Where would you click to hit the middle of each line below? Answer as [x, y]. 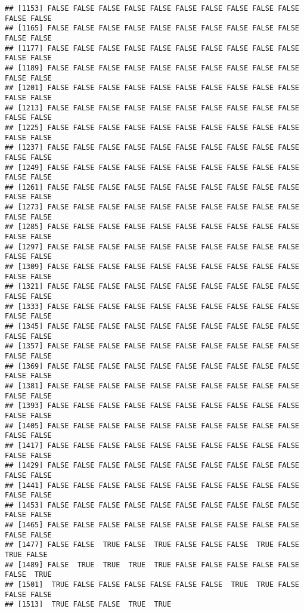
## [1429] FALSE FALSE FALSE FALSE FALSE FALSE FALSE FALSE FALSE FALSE [152, 466]
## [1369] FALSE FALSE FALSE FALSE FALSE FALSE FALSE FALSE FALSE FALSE [152, 366]
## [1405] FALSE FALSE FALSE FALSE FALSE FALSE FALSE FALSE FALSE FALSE [152, 426]
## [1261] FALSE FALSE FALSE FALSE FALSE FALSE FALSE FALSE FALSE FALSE [152, 187]
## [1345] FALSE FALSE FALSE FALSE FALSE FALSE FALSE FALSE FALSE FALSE [152, 326]
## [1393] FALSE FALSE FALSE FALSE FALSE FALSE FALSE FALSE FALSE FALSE [152, 406]
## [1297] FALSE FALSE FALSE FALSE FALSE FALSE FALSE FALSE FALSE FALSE [152, 247]
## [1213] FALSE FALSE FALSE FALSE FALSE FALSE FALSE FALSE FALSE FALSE [152, 108]
